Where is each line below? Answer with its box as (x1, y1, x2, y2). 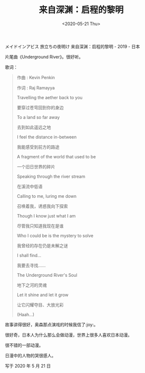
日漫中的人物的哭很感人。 (5, 353, 56, 358)
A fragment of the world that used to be (16, 153, 96, 159)
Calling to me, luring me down (16, 193, 77, 199)
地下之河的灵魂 (16, 282, 47, 288)
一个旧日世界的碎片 (16, 164, 56, 170)
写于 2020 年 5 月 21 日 (5, 363, 51, 369)
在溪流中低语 (16, 183, 43, 189)
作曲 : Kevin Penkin (16, 74, 55, 80)
